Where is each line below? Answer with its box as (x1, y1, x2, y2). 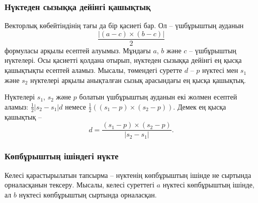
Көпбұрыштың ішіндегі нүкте (5, 150, 119, 162)
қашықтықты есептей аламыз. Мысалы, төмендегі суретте (5, 65, 183, 75)
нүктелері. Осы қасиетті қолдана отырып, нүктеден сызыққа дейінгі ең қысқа (5, 55, 242, 65)
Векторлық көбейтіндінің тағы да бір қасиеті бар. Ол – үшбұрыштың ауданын (5, 20, 244, 31)
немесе (65, 101, 86, 112)
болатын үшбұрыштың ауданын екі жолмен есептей (79, 91, 237, 102)
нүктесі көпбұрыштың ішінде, (162, 179, 254, 190)
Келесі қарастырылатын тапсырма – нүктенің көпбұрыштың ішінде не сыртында (5, 169, 251, 180)
